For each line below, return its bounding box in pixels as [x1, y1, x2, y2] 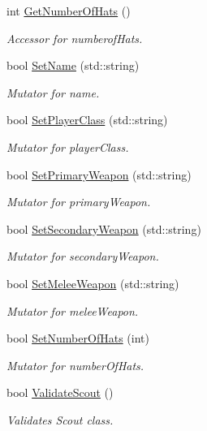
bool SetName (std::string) [6, 57, 140, 74]
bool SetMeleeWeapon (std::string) [6, 274, 179, 291]
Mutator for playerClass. [6, 138, 129, 155]
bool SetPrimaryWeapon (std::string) [6, 166, 192, 183]
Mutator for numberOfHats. [6, 356, 144, 373]
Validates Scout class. [6, 411, 114, 428]
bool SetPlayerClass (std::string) [6, 111, 168, 128]
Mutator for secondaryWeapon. [6, 248, 159, 265]
